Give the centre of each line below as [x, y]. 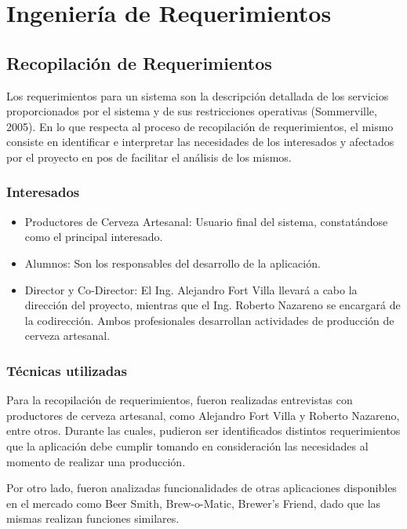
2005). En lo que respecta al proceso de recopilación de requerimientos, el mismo [200, 126]
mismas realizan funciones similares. [93, 518]
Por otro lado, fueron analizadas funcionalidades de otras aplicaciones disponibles [202, 488]
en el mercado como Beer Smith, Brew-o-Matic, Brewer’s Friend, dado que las [194, 503]
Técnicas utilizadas [67, 370]
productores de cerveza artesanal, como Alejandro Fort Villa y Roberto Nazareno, [203, 415]
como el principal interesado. [94, 237]
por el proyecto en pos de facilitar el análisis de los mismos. [149, 157]
